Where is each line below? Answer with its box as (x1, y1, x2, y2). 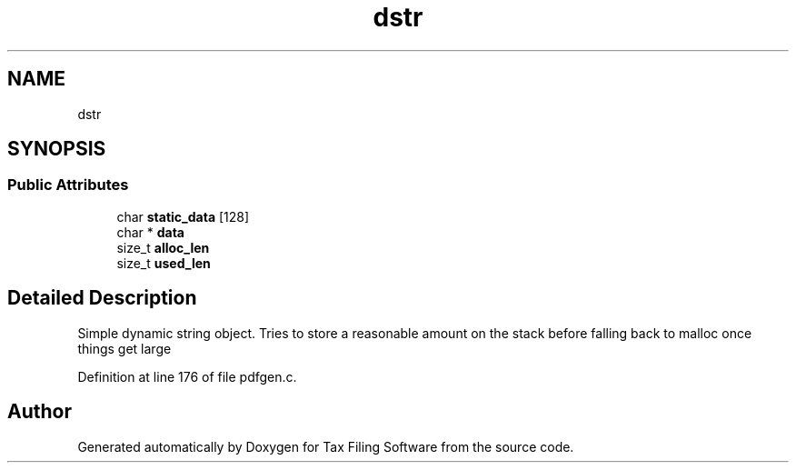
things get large (77, 340, 172, 356)
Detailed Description (7, 286, 197, 310)
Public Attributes (7, 175, 129, 195)
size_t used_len (116, 255, 211, 271)
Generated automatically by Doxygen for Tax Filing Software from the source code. (77, 438, 574, 455)
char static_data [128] (116, 208, 250, 225)
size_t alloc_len (116, 239, 210, 255)
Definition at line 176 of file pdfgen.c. (77, 368, 297, 385)
